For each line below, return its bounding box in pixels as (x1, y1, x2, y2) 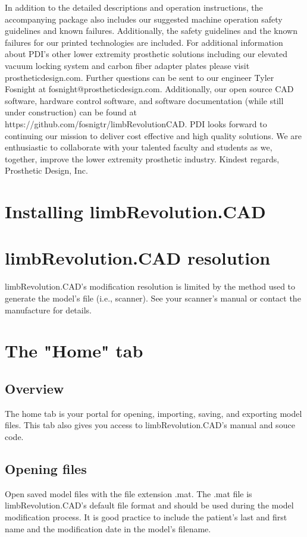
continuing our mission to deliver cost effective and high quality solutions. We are (5, 129, 302, 142)
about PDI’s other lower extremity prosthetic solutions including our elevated (5, 48, 287, 60)
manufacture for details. (5, 303, 92, 316)
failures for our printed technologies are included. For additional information (5, 36, 283, 48)
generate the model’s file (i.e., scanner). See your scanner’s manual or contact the (5, 292, 301, 304)
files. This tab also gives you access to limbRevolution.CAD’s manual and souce (5, 419, 295, 431)
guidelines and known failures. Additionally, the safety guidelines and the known (5, 24, 297, 37)
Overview (5, 379, 64, 397)
